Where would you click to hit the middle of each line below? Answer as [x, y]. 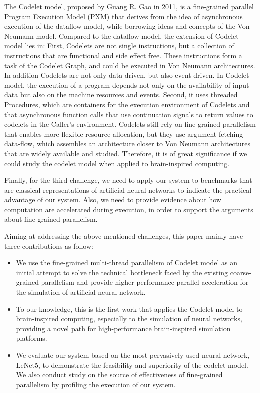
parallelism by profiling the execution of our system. [96, 384]
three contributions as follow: [49, 246]
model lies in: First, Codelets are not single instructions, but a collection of [119, 45]
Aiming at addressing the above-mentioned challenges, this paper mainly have [124, 236]
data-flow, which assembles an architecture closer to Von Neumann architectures [127, 143]
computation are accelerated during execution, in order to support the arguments [129, 209]
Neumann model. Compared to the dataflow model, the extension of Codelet [121, 35]
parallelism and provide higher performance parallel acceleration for [145, 282]
